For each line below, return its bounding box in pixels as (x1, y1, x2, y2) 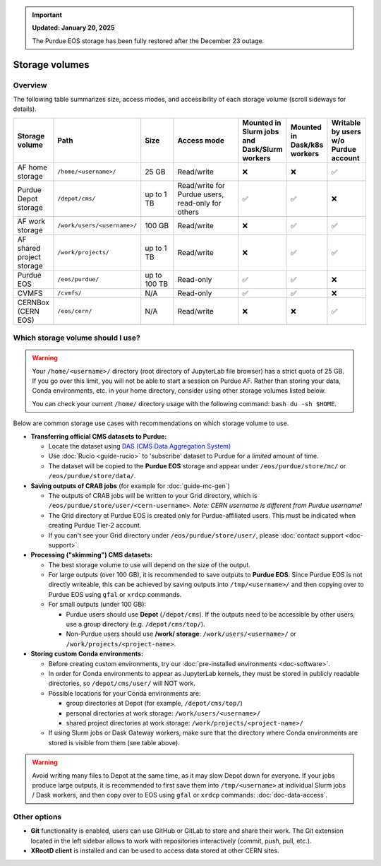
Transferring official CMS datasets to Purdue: (30, 432, 167, 441)
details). (13, 105, 37, 113)
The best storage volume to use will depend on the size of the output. (48, 560, 250, 569)
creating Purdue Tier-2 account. (48, 521, 142, 530)
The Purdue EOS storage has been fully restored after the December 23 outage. (32, 36, 265, 45)
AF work (17, 216, 46, 226)
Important (32, 11, 63, 19)
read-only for (177, 198, 222, 208)
